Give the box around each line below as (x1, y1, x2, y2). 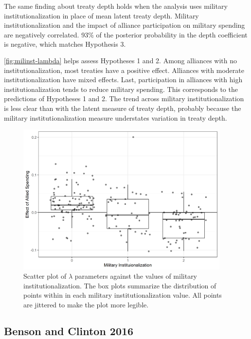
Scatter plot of (23, 271, 67, 281)
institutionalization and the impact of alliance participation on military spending (4, 20, 245, 30)
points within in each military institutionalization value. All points (23, 290, 222, 300)
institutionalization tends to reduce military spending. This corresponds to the (4, 84, 238, 94)
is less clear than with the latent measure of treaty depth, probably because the (4, 103, 241, 113)
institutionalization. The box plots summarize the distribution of (23, 280, 216, 290)
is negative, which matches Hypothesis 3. (4, 39, 126, 49)
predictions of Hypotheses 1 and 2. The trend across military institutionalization (4, 93, 244, 104)
